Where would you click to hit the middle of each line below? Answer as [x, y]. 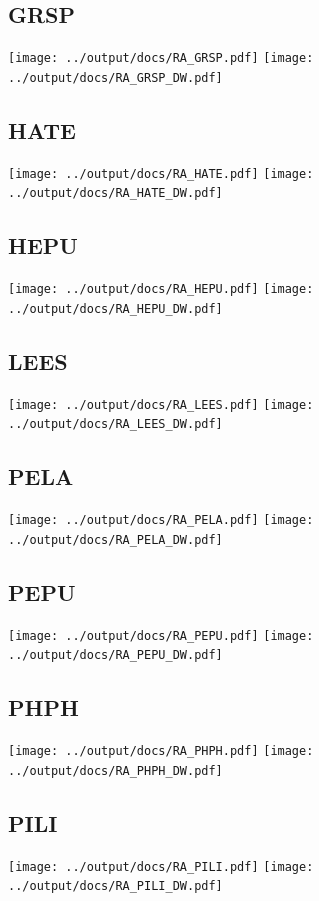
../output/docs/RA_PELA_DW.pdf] [115, 539]
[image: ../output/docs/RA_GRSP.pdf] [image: [161, 58]
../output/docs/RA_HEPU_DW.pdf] [115, 308]
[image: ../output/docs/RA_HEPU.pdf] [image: [161, 289]
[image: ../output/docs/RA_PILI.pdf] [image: [161, 866]
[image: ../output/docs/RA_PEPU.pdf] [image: [161, 635]
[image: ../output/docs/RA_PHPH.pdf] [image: [161, 751]
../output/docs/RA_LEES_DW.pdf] [115, 424]
